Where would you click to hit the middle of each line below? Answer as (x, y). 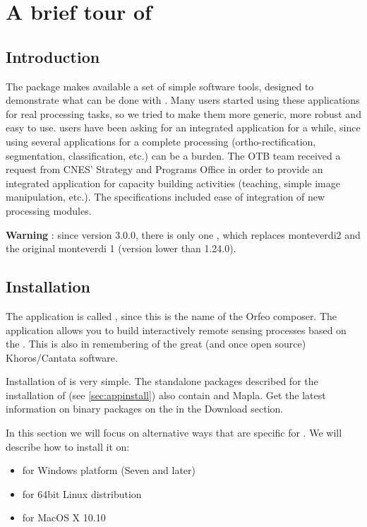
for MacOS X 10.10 (64, 517)
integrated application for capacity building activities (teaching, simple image (173, 183)
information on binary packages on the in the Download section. (145, 409)
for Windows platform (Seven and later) (109, 470)
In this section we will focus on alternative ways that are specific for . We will (174, 433)
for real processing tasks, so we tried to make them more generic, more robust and (183, 113)
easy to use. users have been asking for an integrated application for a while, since (183, 128)
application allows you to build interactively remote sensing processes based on (176, 330)
